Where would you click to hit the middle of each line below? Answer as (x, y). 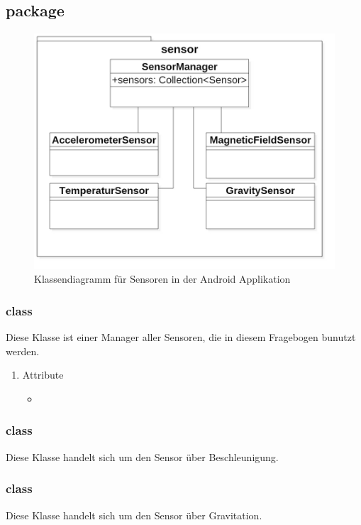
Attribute (43, 375)
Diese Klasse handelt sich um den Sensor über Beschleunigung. (142, 456)
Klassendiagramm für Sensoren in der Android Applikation (162, 279)
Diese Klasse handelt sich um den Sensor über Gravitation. (134, 515)
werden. (23, 351)
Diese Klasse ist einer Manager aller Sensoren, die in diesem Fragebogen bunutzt (181, 337)
